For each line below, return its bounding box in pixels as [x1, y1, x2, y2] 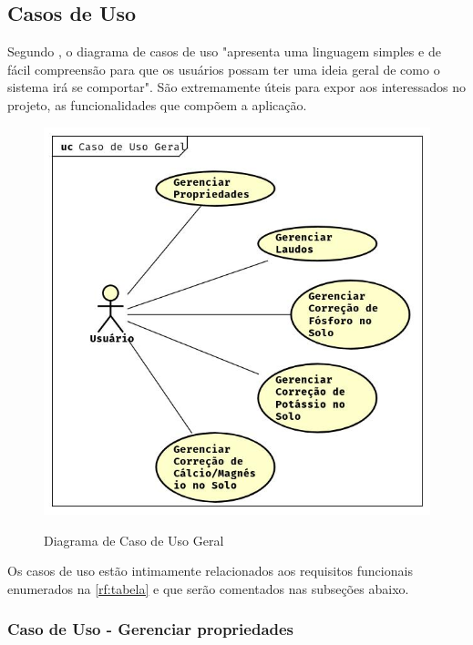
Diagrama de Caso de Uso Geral [44, 530, 224, 549]
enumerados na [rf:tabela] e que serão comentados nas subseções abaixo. [7, 578, 409, 598]
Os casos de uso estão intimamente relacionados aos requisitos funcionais [7, 561, 413, 580]
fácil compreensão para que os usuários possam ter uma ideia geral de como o [7, 59, 440, 78]
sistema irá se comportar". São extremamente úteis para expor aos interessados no [7, 77, 467, 97]
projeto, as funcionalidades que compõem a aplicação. [7, 95, 307, 114]
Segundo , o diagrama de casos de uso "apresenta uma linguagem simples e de [7, 42, 441, 61]
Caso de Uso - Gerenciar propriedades [7, 618, 294, 640]
